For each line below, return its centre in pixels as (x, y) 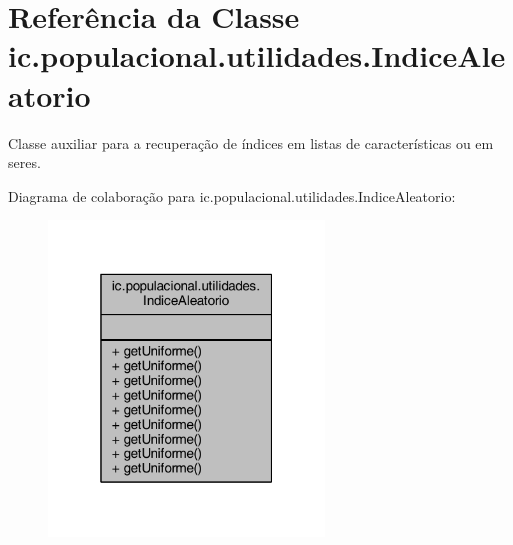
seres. (24, 162)
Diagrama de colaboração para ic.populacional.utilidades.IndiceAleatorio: (232, 195)
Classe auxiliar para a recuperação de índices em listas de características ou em (251, 142)
